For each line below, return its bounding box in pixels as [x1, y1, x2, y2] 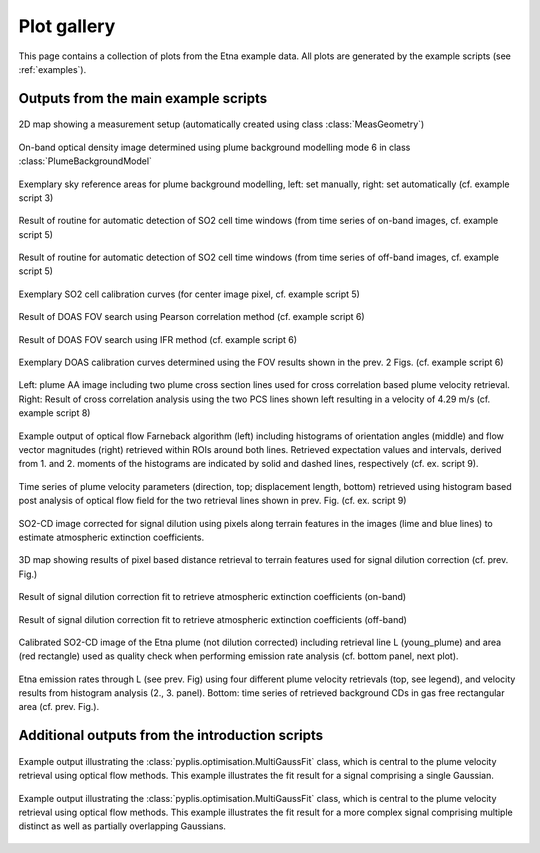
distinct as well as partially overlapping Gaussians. [18, 820, 227, 832]
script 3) [18, 191, 54, 204]
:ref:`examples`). [18, 63, 87, 75]
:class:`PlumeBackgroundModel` [18, 155, 152, 167]
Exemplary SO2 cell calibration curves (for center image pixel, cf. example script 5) [18, 288, 360, 300]
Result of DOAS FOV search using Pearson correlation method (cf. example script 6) [18, 311, 365, 323]
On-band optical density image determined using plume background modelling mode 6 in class [18, 141, 411, 153]
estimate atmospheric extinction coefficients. [18, 531, 205, 543]
